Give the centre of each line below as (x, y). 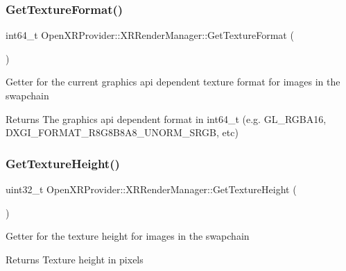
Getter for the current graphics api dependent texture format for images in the (173, 82)
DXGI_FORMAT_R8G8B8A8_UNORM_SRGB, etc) (122, 132)
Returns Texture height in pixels (75, 259)
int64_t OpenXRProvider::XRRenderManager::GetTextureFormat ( (150, 35)
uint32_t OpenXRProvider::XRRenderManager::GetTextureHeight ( (151, 189)
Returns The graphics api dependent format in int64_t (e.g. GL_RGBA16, (166, 118)
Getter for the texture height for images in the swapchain (128, 236)
